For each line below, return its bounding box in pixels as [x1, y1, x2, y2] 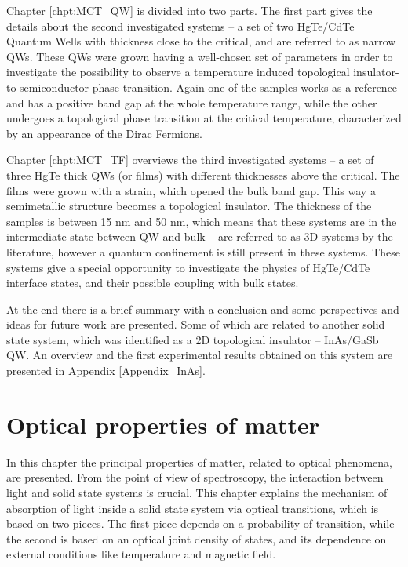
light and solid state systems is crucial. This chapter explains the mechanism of [6, 484, 388, 500]
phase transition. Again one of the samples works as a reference [92, 78, 398, 95]
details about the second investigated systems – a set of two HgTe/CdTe [6, 17, 355, 34]
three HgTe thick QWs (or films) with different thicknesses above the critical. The [6, 166, 400, 183]
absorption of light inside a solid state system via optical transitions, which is [6, 500, 379, 516]
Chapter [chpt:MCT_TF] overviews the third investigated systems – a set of [6, 151, 374, 168]
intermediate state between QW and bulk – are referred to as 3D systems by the [6, 228, 393, 245]
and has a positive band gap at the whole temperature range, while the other [6, 94, 377, 111]
